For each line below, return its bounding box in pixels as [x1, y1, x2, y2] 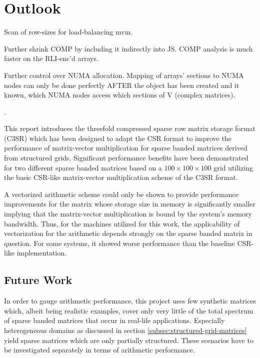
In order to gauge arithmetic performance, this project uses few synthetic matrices [4, 295, 256, 306]
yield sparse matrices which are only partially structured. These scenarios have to [4, 334, 253, 345]
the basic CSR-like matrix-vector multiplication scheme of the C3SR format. [4, 172, 238, 182]
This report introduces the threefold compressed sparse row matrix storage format [4, 123, 255, 133]
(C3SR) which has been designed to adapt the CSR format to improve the [4, 132, 231, 143]
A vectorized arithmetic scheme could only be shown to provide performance [4, 188, 238, 199]
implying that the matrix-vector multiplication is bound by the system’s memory [4, 208, 252, 219]
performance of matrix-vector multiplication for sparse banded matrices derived [4, 142, 247, 153]
